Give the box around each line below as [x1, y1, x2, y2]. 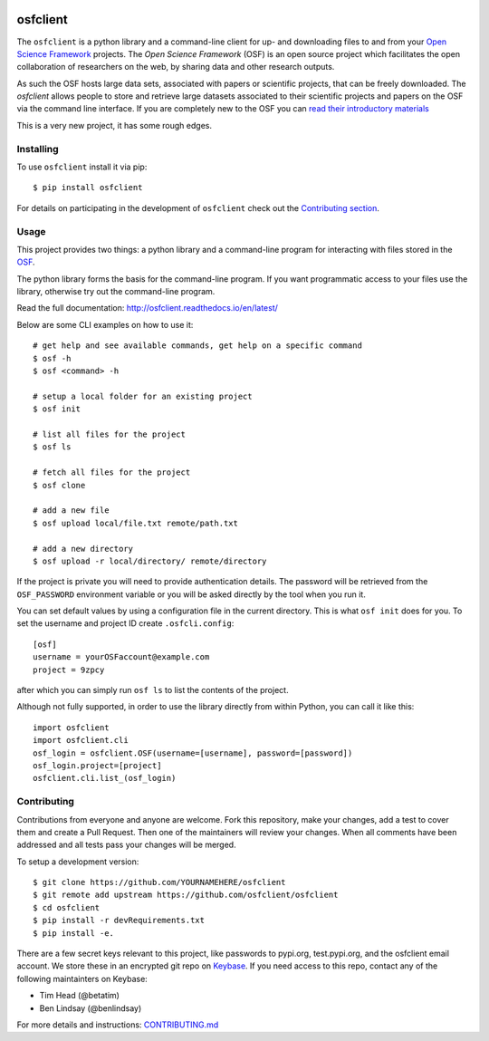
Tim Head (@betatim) [39, 990, 120, 1001]
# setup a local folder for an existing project [33, 390, 253, 401]
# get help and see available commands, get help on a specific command [33, 341, 362, 351]
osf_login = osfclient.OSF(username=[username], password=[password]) [33, 747, 353, 758]
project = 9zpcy [33, 664, 105, 675]
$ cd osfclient [33, 902, 101, 912]
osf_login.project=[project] [33, 760, 162, 770]
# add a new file [33, 506, 110, 516]
